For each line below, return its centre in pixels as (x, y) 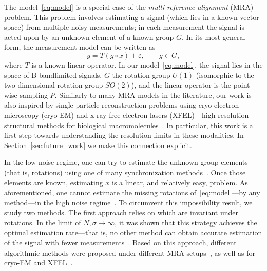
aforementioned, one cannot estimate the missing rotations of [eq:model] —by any (132, 192)
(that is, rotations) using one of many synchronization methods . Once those (125, 172)
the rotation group (141, 75)
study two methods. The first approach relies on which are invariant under (121, 212)
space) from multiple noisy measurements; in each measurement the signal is (125, 27)
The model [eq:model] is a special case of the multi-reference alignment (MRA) (129, 7)
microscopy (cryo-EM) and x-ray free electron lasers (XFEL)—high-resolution (127, 114)
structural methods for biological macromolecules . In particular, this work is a (129, 125)
